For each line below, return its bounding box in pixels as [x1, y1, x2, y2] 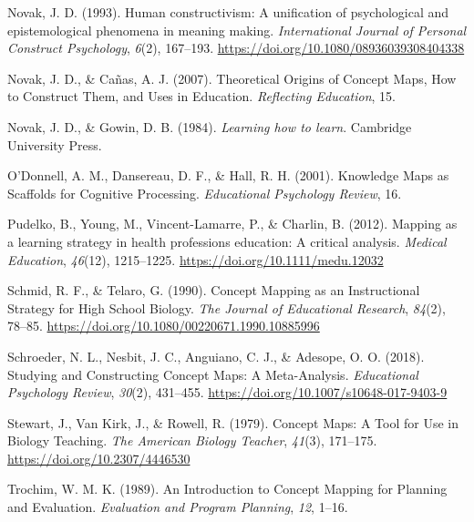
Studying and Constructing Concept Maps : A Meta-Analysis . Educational [7, 364, 418, 384]
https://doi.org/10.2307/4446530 [7, 448, 191, 467]
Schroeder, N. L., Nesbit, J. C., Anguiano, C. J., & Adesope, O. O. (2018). [7, 346, 425, 365]
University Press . [7, 135, 102, 154]
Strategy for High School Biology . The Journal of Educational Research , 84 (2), [7, 298, 446, 317]
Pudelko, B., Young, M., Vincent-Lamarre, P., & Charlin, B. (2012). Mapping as [7, 214, 458, 233]
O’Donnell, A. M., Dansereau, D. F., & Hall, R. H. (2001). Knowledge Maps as [7, 166, 449, 185]
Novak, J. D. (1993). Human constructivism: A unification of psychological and [7, 3, 449, 21]
